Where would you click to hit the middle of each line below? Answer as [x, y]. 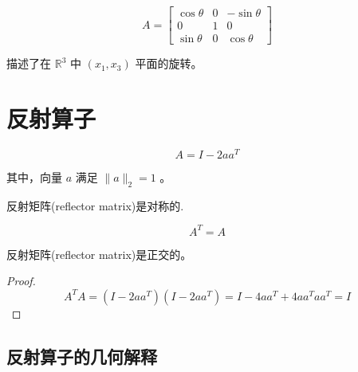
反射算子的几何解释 [82, 356]
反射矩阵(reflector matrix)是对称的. [95, 205]
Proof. [21, 281]
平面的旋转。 [169, 63]
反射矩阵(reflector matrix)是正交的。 [99, 254]
